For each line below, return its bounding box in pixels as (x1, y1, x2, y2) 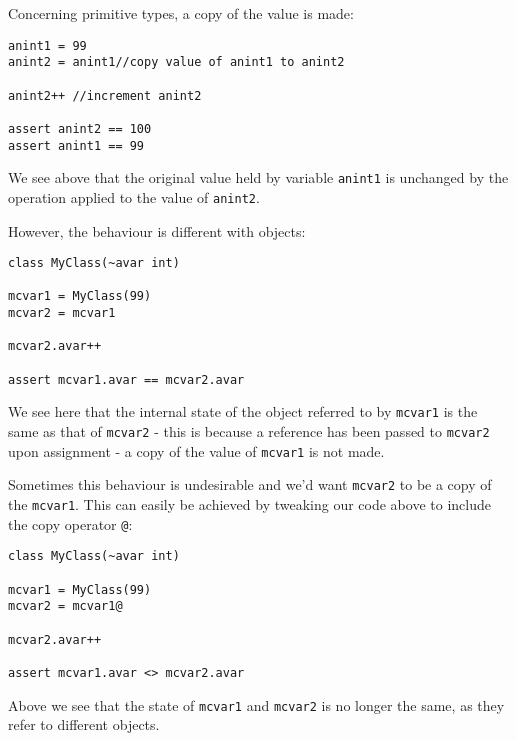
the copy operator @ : (8, 513, 133, 534)
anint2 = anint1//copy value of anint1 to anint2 (8, 55, 345, 70)
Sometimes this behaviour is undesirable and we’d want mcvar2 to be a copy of (8, 474, 492, 495)
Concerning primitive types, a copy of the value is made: (8, 3, 354, 23)
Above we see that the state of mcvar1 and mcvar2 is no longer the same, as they (8, 694, 505, 715)
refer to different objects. (8, 714, 160, 735)
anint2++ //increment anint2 (8, 88, 202, 103)
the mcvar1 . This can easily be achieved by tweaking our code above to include (8, 493, 491, 514)
